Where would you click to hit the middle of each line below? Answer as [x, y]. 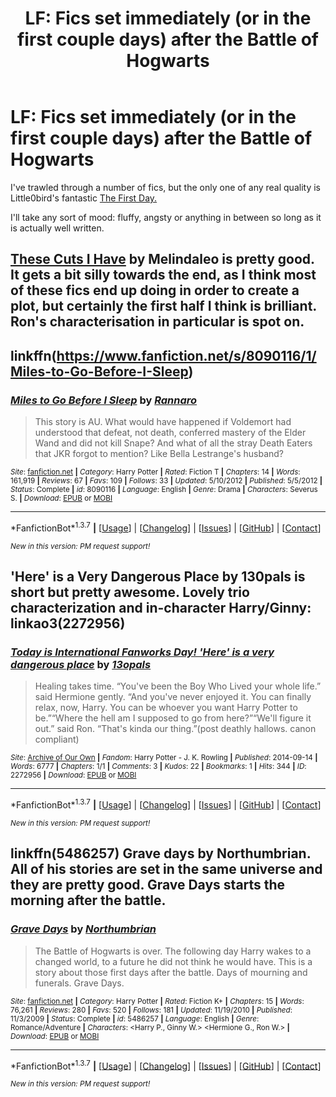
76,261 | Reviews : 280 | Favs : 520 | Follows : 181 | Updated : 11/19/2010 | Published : [151, 1010]
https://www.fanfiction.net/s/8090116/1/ [186, 355]
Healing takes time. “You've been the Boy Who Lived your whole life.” [178, 686]
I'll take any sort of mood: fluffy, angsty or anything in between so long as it [166, 217]
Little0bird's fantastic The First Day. [84, 198]
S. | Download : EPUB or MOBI [61, 498]
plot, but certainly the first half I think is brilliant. [163, 306]
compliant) [57, 739]
